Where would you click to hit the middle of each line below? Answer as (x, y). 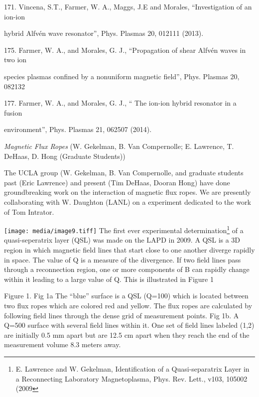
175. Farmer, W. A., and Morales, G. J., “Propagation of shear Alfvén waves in (125, 50)
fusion (13, 112)
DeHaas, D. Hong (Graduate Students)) (65, 156)
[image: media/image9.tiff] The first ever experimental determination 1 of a (124, 229)
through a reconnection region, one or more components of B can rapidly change (127, 269)
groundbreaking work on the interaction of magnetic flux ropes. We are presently (128, 192)
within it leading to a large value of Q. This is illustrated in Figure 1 (109, 279)
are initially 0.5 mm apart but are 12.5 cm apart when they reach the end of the (127, 334)
